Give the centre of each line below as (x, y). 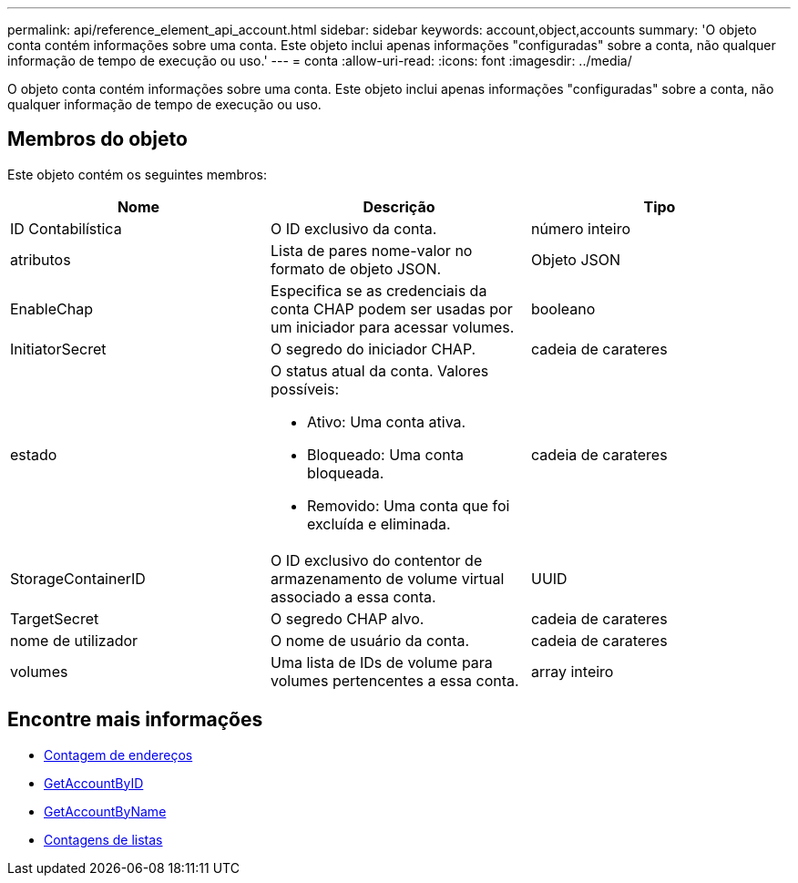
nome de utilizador (74, 640)
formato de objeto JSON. (356, 268)
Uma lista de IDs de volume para (381, 662)
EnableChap (51, 308)
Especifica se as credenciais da (379, 290)
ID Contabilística (66, 228)
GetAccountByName (105, 811)
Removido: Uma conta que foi (408, 505)
